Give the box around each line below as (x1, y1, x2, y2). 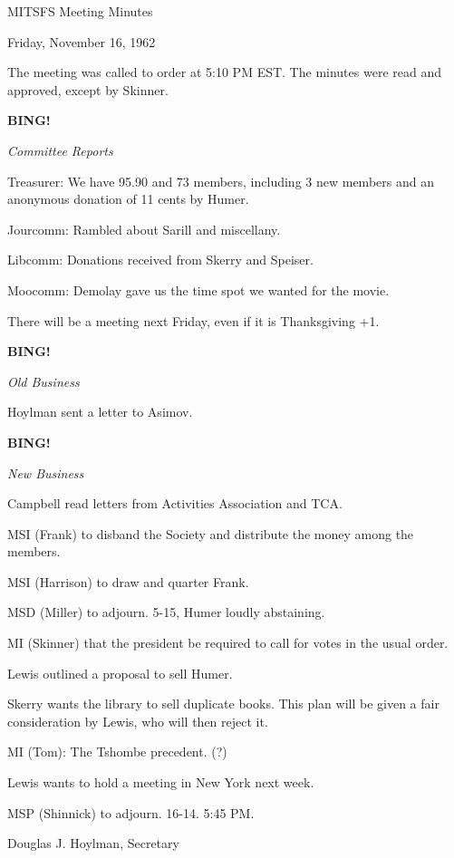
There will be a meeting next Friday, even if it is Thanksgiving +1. (7, 311, 380, 330)
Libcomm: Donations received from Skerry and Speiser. (7, 250, 314, 269)
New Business (7, 463, 84, 482)
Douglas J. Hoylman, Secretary (7, 834, 179, 853)
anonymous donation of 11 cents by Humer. (7, 189, 249, 208)
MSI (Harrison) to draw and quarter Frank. (7, 572, 249, 591)
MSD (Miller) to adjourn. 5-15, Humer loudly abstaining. (7, 603, 325, 622)
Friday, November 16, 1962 (7, 32, 156, 51)
